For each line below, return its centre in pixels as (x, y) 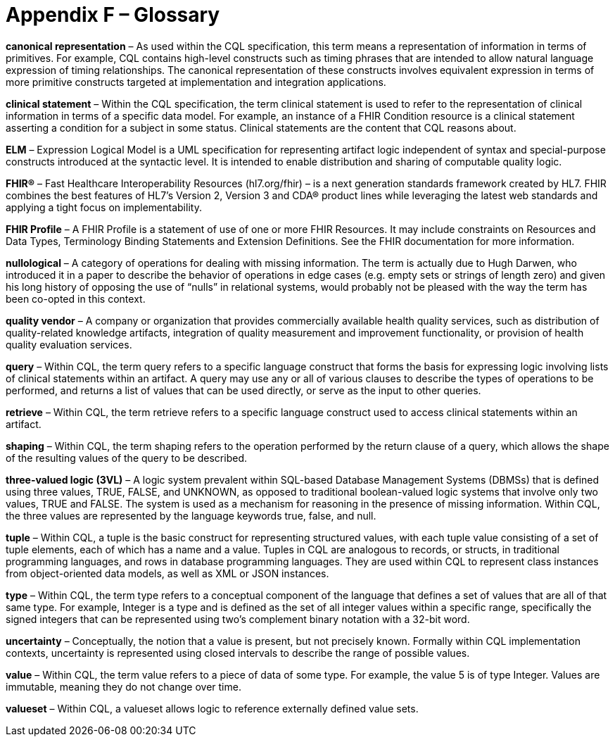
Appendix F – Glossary (113, 15)
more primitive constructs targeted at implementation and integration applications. (196, 82)
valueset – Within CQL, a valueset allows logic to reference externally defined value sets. (212, 708)
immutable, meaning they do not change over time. (123, 686)
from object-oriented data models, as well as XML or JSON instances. (167, 573)
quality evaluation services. (69, 344)
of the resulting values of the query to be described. (127, 458)
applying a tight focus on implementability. (104, 207)
